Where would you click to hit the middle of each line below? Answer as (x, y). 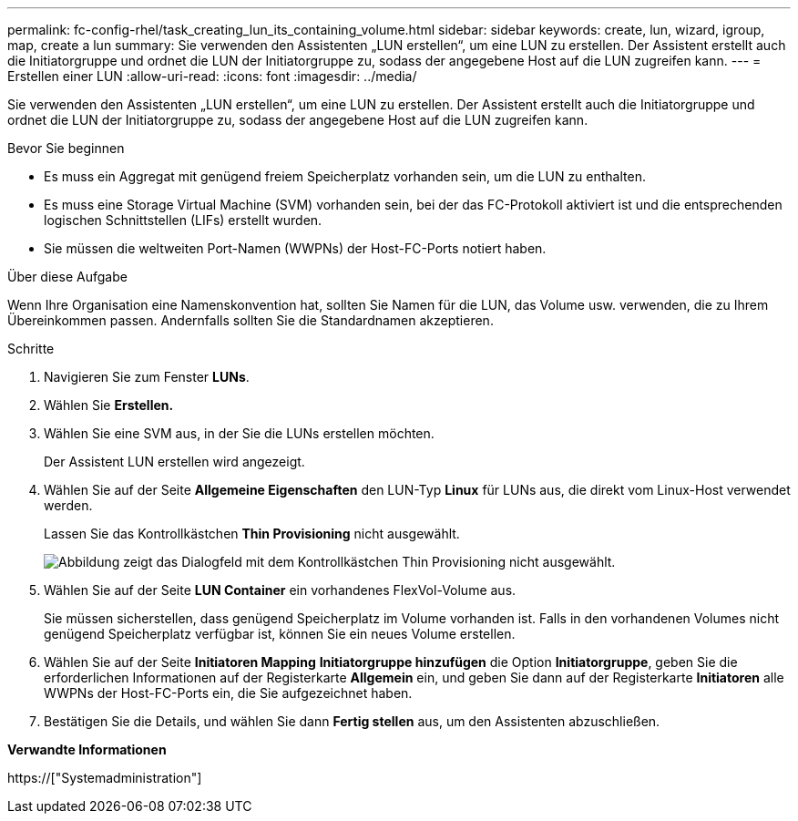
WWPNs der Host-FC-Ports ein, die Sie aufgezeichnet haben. (228, 693)
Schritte (31, 349)
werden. (68, 505)
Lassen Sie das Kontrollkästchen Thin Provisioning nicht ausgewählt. (252, 534)
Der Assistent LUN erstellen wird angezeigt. (174, 462)
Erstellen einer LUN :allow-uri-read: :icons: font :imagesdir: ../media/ (212, 76)
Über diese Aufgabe (67, 277)
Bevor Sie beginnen (66, 148)
